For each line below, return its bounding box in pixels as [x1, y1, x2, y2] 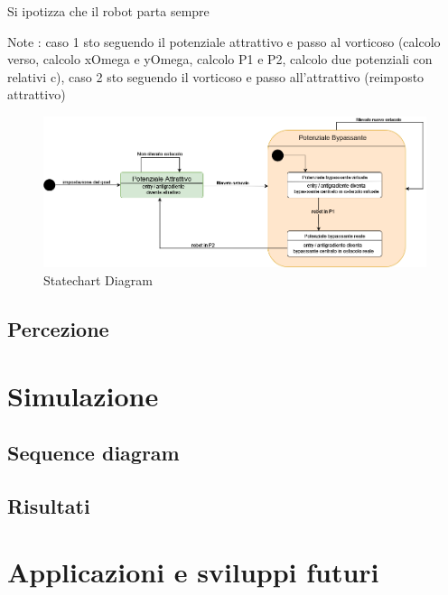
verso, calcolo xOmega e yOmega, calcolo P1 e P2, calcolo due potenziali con [7, 50, 433, 69]
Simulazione [7, 377, 159, 414]
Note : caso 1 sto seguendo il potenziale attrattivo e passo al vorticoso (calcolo [7, 32, 441, 51]
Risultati [7, 491, 90, 519]
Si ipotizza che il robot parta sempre [7, 2, 210, 20]
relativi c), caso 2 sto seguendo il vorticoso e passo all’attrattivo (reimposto [7, 67, 425, 86]
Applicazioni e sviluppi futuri [7, 553, 379, 590]
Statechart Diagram [43, 270, 153, 289]
